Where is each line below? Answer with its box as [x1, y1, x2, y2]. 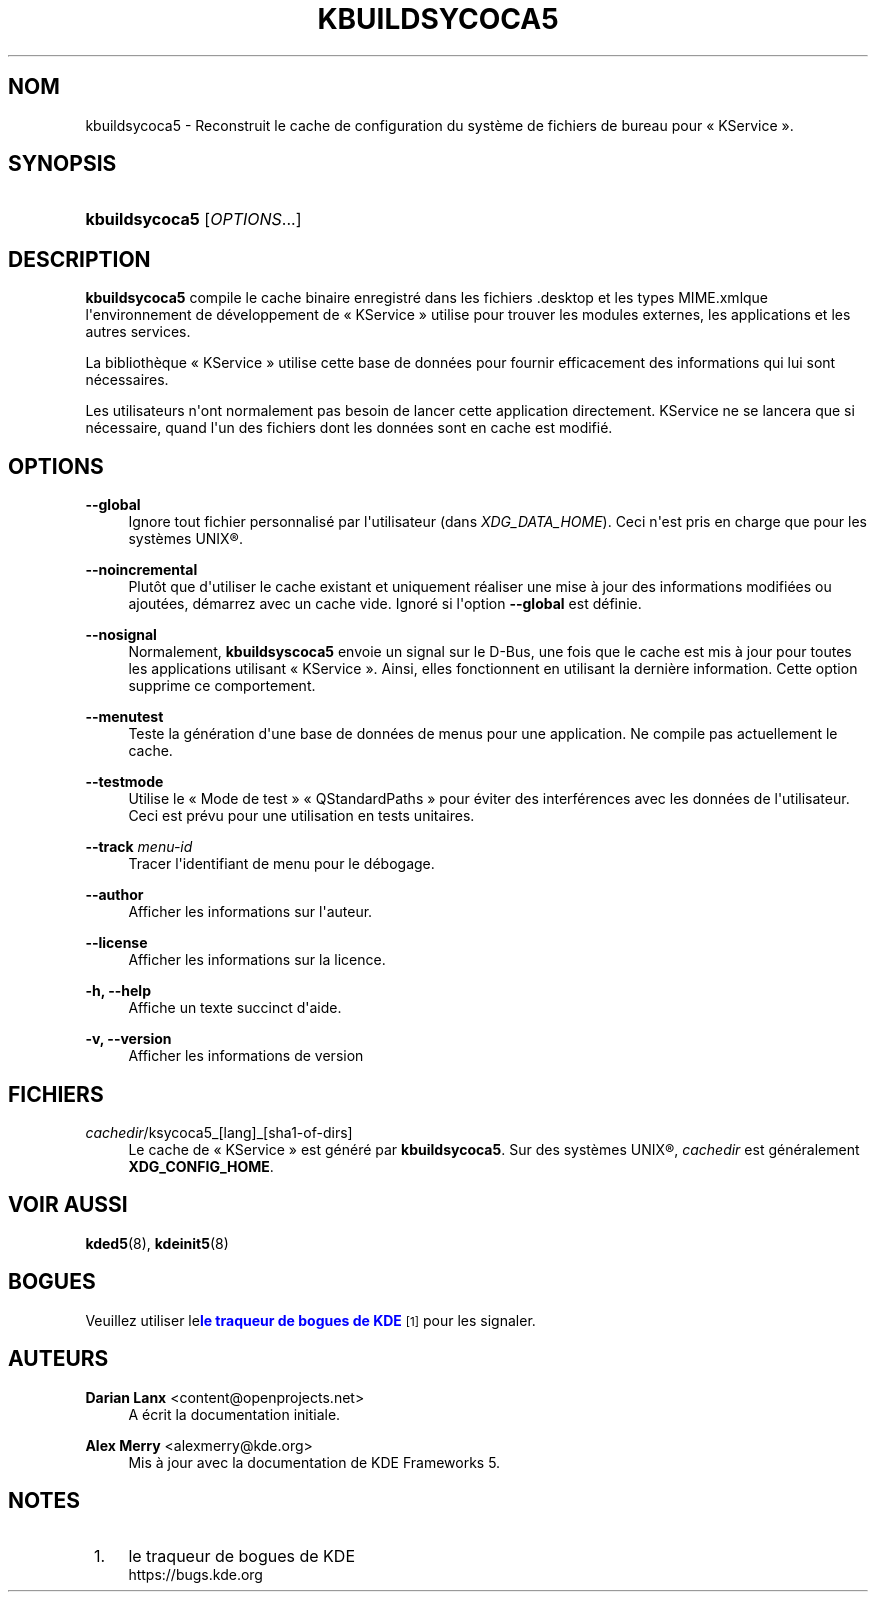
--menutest [85, 708, 164, 726]
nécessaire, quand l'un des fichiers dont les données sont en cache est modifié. [85, 419, 613, 437]
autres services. [85, 323, 191, 341]
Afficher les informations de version [128, 1047, 364, 1065]
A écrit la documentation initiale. [128, 1405, 341, 1423]
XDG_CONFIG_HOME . [128, 1157, 274, 1175]
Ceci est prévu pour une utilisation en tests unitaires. [128, 807, 475, 825]
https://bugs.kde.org [128, 1566, 263, 1584]
